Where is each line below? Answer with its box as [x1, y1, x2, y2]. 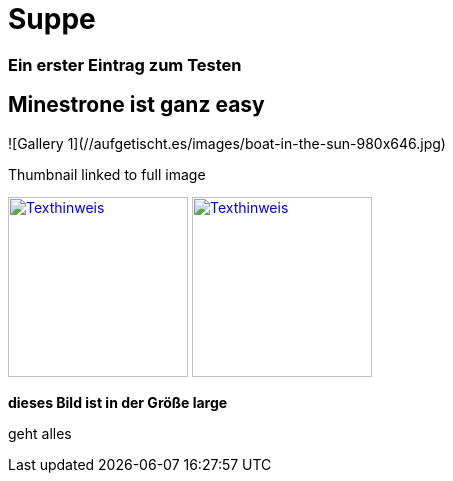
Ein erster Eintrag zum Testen [8, 54, 242, 75]
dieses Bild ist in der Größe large [8, 393, 228, 411]
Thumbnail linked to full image [8, 165, 206, 183]
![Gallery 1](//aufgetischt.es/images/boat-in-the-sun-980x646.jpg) [8, 134, 446, 152]
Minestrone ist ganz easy [8, 92, 265, 118]
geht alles [8, 424, 72, 442]
